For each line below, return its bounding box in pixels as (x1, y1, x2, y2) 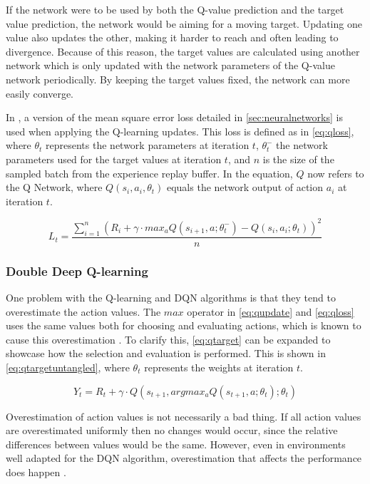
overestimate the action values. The (6, 304, 161, 319)
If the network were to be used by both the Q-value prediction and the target (6, 2, 344, 16)
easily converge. (6, 86, 73, 101)
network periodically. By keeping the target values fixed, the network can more (6, 71, 350, 86)
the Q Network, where (6, 180, 103, 195)
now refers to (307, 165, 364, 180)
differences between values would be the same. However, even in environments (6, 436, 346, 451)
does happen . (6, 465, 66, 479)
